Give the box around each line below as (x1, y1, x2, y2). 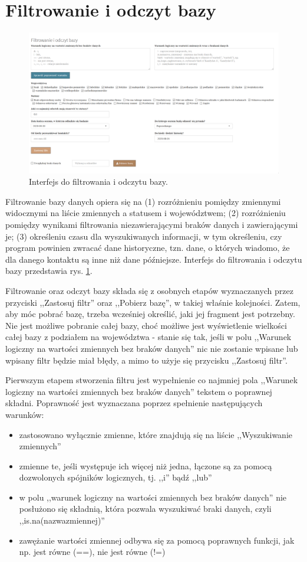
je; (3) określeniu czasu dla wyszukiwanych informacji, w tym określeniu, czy (5, 230, 282, 242)
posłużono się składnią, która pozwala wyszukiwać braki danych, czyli (19, 502, 272, 515)
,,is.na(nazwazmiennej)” (19, 514, 105, 527)
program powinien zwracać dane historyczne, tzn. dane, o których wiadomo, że (5, 241, 290, 254)
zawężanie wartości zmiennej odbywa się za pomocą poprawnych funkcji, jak (19, 534, 295, 546)
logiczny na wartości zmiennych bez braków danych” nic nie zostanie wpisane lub (5, 342, 298, 354)
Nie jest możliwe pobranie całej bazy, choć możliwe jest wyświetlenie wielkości (5, 319, 287, 331)
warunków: (5, 408, 44, 420)
